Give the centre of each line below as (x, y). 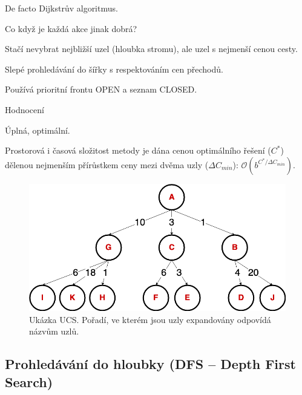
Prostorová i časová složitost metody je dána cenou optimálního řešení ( (138, 150)
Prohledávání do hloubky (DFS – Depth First (150, 364)
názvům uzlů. (54, 331)
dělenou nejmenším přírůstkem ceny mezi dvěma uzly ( (107, 164)
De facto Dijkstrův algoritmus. (61, 8)
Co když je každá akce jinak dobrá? (71, 28)
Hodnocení (25, 109)
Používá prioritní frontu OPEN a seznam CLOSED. (101, 89)
